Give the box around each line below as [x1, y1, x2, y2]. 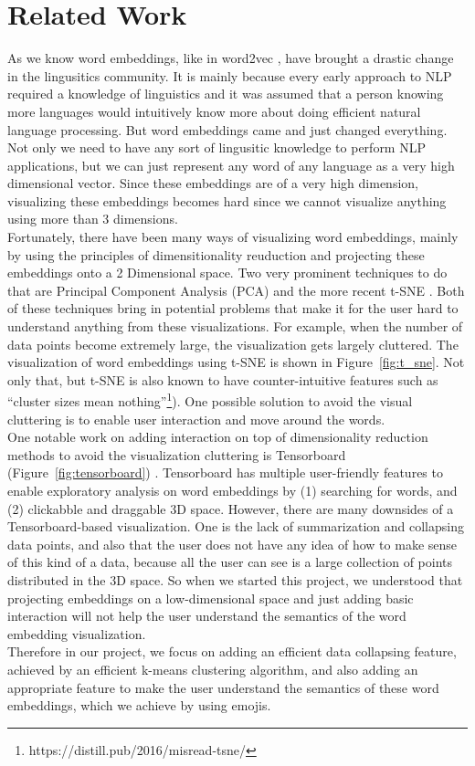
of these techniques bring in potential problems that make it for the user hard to [7, 299, 459, 318]
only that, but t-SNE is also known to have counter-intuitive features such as [7, 370, 438, 389]
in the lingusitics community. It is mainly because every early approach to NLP [7, 66, 452, 85]
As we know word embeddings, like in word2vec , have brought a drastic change [7, 48, 454, 68]
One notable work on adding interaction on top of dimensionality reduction [7, 427, 428, 446]
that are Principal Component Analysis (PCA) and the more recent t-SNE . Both [7, 280, 465, 299]
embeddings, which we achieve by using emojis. [7, 696, 271, 715]
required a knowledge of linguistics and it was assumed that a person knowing [7, 84, 444, 103]
